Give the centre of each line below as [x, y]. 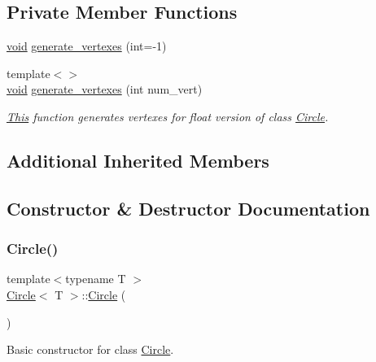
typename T [96, 279]
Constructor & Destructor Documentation [188, 208]
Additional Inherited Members [138, 160]
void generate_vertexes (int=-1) [87, 46]
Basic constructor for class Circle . [90, 349]
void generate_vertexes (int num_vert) [105, 89]
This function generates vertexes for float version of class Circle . [168, 116]
